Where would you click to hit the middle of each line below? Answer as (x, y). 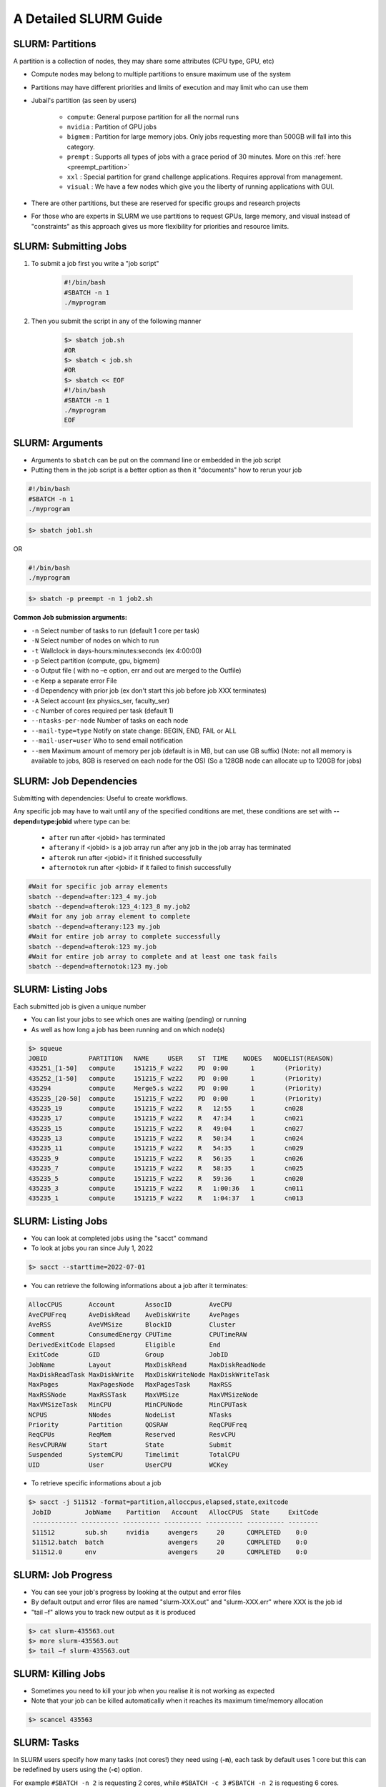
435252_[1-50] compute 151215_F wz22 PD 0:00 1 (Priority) (175, 1078)
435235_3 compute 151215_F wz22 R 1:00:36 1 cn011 (166, 1189)
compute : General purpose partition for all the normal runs (153, 117)
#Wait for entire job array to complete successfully (124, 937)
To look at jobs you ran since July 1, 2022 (92, 1248)
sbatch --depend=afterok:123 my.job (93, 946)
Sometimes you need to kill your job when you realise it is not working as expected (153, 1691)
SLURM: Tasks (46, 1742)
